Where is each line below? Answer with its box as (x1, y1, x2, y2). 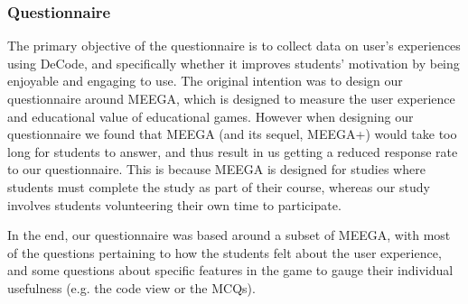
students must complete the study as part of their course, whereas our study (7, 177, 430, 196)
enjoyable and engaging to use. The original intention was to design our (7, 71, 403, 90)
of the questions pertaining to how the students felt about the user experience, (7, 243, 442, 262)
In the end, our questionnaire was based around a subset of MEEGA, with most (7, 226, 451, 244)
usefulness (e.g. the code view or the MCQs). (7, 278, 256, 297)
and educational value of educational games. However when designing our (7, 106, 414, 125)
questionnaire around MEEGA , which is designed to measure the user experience (7, 89, 455, 107)
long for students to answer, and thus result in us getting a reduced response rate (7, 142, 458, 161)
